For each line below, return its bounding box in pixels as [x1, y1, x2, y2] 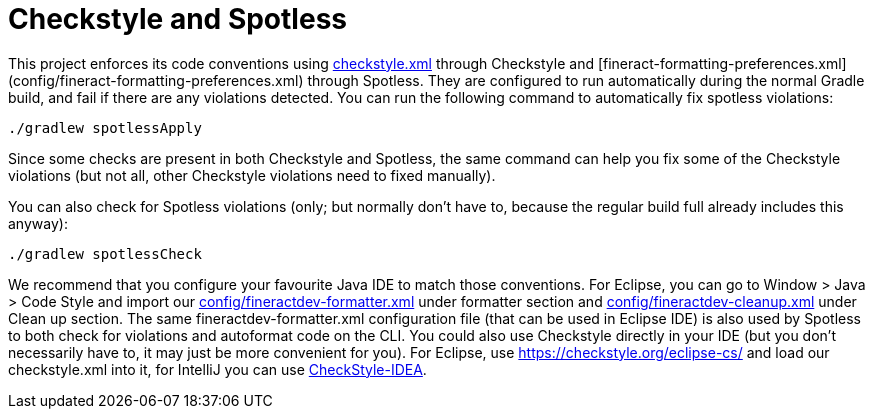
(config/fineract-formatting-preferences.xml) [8, 71, 304, 89]
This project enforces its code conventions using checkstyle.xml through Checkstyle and [8, 54, 594, 72]
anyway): [8, 214, 68, 232]
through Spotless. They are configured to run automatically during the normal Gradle [307, 71, 865, 89]
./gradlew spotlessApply [8, 119, 202, 136]
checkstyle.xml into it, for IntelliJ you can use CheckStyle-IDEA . [8, 360, 427, 378]
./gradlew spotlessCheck [8, 245, 202, 262]
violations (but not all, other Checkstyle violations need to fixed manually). [8, 166, 496, 184]
